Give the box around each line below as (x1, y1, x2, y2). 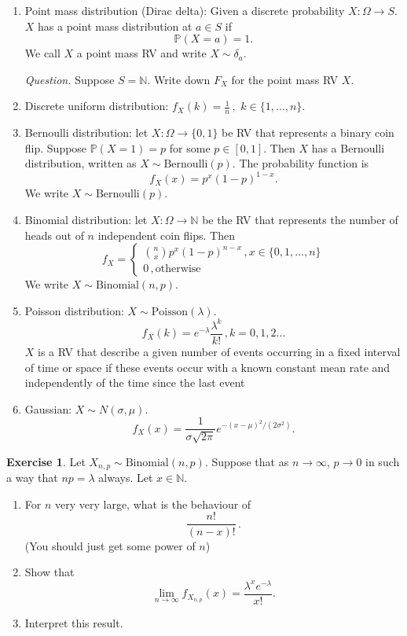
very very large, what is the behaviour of (55, 495, 251, 512)
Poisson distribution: (24, 302, 124, 318)
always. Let (98, 469, 153, 486)
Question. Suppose (24, 71, 115, 87)
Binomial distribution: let (24, 211, 148, 228)
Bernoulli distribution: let (24, 124, 148, 141)
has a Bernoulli (311, 139, 385, 156)
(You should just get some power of (24, 537, 196, 553)
